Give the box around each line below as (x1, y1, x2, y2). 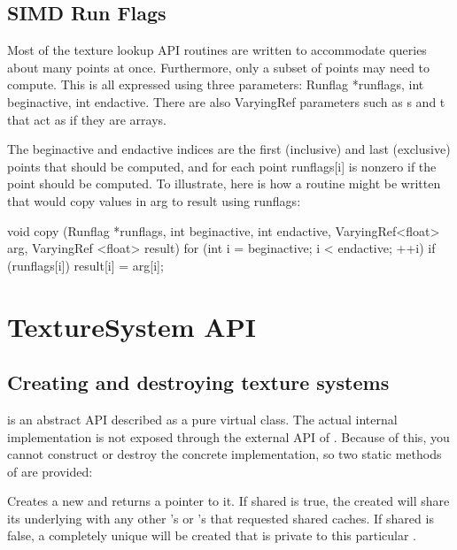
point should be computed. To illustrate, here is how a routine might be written (7, 174, 441, 193)
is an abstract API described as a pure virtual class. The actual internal (7, 409, 398, 428)
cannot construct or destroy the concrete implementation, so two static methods (7, 445, 442, 463)
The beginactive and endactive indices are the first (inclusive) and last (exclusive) (7, 140, 451, 158)
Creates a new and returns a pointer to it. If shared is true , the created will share (7, 492, 450, 510)
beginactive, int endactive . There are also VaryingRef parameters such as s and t (7, 92, 445, 111)
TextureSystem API (7, 308, 256, 344)
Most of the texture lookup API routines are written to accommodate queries (7, 41, 427, 59)
